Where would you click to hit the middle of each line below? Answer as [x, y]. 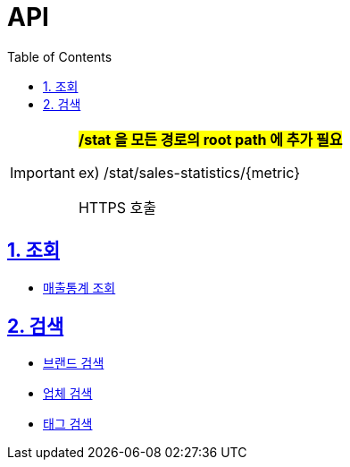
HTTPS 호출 [117, 207]
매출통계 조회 [79, 287]
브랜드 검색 [74, 363]
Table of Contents [60, 56]
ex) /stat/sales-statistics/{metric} [189, 172]
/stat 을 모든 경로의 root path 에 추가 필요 [210, 139]
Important [42, 172]
